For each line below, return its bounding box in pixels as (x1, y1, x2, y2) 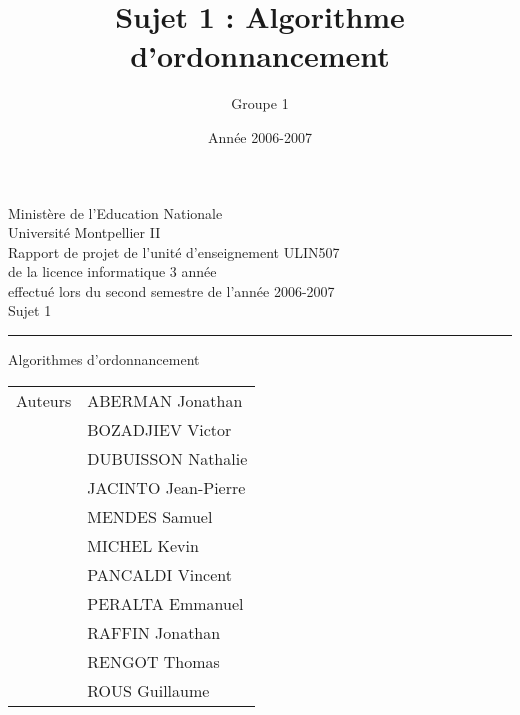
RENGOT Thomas (87, 649, 220, 673)
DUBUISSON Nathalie (87, 446, 248, 470)
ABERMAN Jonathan (87, 388, 243, 412)
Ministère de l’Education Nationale (8, 202, 223, 223)
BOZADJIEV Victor (87, 417, 232, 441)
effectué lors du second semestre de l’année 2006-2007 (8, 280, 335, 301)
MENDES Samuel (87, 504, 213, 528)
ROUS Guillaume (87, 678, 210, 702)
